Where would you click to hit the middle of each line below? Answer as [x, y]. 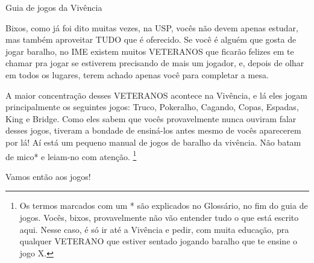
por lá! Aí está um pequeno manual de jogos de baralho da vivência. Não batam [153, 142]
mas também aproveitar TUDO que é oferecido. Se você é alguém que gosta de [151, 39]
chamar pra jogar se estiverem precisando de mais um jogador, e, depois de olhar [155, 63]
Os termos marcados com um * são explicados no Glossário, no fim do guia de [164, 206]
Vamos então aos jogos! [48, 176]
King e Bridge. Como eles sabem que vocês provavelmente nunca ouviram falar [151, 118]
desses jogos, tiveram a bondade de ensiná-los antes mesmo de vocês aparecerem [153, 130]
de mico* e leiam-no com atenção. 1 [71, 155]
